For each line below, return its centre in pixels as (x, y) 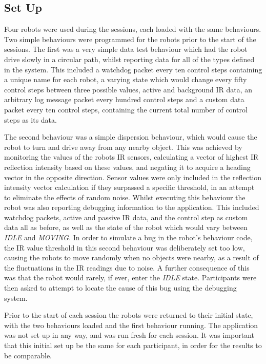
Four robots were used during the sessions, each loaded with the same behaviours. (133, 29)
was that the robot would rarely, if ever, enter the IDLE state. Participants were (130, 277)
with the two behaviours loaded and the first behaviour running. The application (131, 325)
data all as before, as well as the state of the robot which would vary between (126, 227)
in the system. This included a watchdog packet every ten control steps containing (133, 69)
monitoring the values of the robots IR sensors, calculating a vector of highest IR (131, 157)
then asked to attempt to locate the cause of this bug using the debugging (120, 288)
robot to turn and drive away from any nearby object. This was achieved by (123, 147)
